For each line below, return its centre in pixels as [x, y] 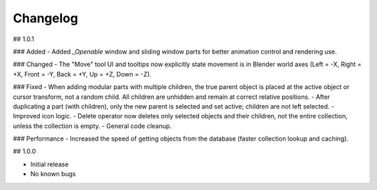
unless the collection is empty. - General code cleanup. [93, 126]
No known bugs [53, 174]
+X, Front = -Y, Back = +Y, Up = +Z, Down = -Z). [82, 74]
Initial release [50, 164]
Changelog [45, 18]
